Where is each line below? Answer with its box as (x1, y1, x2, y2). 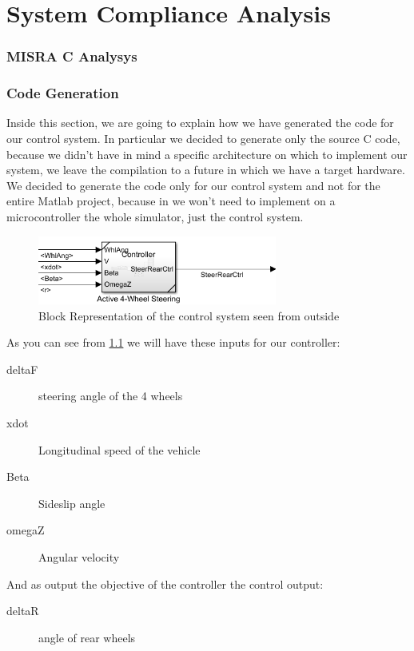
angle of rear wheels (38, 629, 136, 645)
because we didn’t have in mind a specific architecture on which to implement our (6, 145, 408, 162)
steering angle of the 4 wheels (38, 387, 183, 404)
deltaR (6, 602, 39, 619)
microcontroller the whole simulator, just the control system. (6, 208, 304, 224)
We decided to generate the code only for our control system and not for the (6, 177, 380, 193)
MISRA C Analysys (6, 46, 137, 66)
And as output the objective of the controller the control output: (6, 575, 324, 592)
